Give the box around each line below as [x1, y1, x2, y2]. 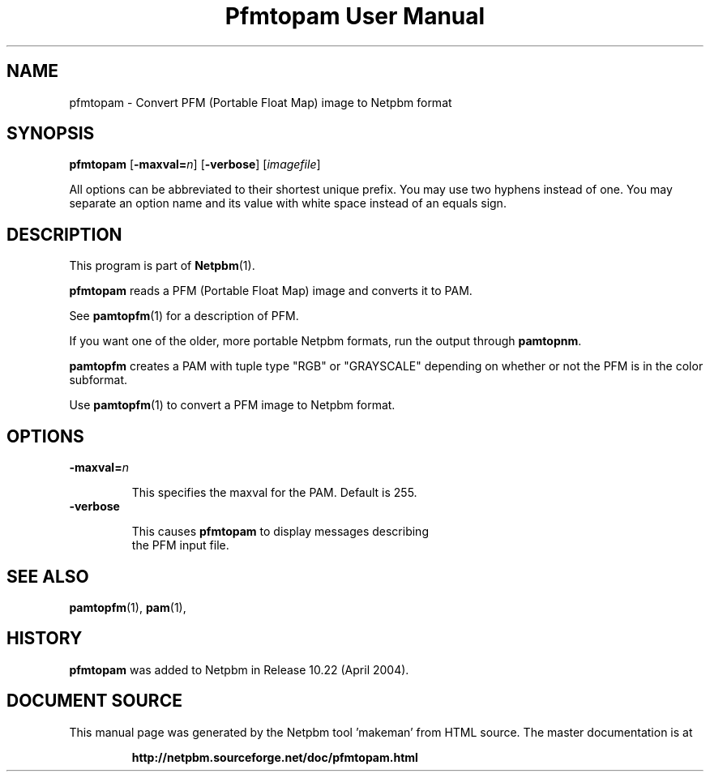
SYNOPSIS [6, 123, 95, 144]
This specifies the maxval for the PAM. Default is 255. [131, 485, 417, 500]
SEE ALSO [6, 566, 89, 587]
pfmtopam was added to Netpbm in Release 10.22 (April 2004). [69, 662, 409, 677]
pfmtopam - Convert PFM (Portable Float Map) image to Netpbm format [69, 95, 452, 109]
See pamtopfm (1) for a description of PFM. [69, 309, 299, 323]
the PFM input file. [131, 538, 229, 553]
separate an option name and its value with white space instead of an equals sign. [69, 196, 507, 211]
